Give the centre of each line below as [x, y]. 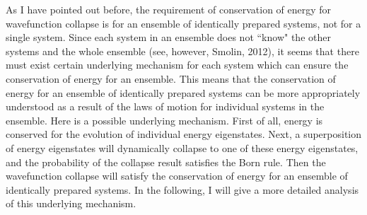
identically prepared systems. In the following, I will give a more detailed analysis [182, 189]
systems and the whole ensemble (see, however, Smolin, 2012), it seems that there [182, 51]
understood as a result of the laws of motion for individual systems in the [165, 106]
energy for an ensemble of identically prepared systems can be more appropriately [183, 92]
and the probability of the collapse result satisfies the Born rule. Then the [166, 162]
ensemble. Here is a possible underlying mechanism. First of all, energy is [164, 120]
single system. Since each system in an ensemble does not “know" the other [168, 37]
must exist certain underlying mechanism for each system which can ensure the [177, 65]
